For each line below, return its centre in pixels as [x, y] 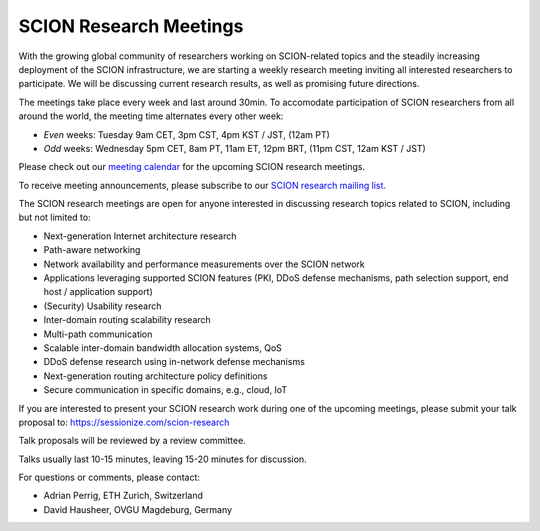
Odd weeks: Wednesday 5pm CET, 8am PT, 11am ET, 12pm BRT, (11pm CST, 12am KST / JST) [235, 148]
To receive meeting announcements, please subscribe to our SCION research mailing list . [202, 185]
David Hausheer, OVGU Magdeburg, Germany [138, 509]
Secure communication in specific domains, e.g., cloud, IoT [165, 390]
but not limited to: [54, 217]
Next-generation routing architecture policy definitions [155, 376]
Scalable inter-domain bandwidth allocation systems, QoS [162, 347]
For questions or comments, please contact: [109, 477]
